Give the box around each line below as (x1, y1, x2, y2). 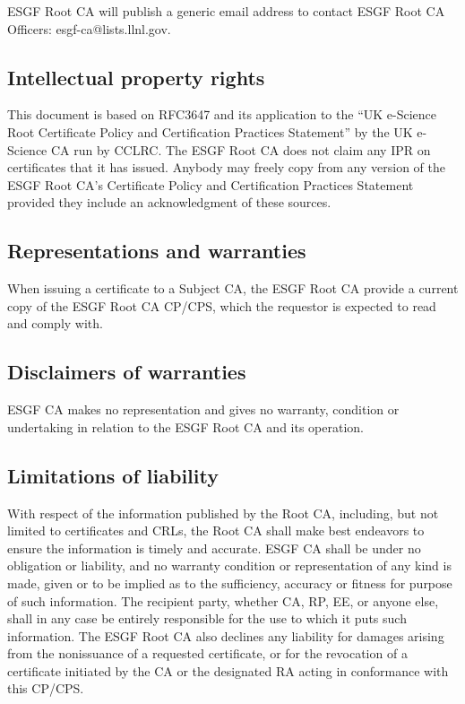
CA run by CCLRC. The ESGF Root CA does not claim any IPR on (50, 140, 431, 159)
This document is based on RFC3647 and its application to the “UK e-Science (7, 105, 436, 124)
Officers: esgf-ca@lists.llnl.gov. (7, 19, 171, 38)
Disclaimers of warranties (7, 358, 246, 386)
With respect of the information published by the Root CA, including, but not (7, 503, 439, 522)
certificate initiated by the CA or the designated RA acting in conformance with (7, 661, 449, 680)
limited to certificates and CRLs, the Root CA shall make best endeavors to (7, 521, 425, 540)
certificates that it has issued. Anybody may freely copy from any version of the (7, 158, 445, 177)
